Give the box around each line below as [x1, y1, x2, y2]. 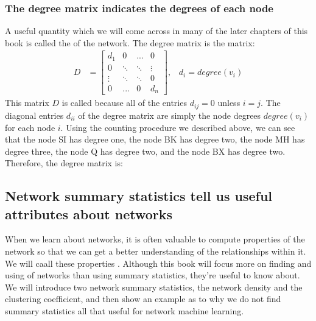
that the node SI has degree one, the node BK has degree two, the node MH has [5, 133, 305, 146]
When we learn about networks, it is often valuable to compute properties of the [5, 233, 305, 245]
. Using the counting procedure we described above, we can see [60, 121, 295, 133]
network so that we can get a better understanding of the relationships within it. [5, 245, 306, 258]
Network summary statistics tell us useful [5, 186, 273, 205]
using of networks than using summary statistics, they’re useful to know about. [5, 269, 300, 281]
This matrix [5, 96, 49, 109]
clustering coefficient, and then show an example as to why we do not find [5, 292, 281, 305]
